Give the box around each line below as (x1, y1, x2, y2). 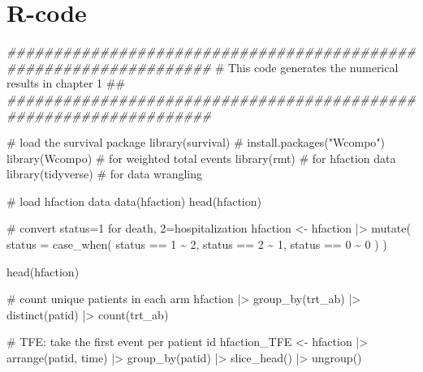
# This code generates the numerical (214, 58, 399, 75)
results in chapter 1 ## (6, 75, 126, 92)
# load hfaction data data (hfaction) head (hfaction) (6, 192, 261, 209)
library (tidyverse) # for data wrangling (6, 165, 203, 182)
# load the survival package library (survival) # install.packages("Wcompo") (6, 134, 386, 151)
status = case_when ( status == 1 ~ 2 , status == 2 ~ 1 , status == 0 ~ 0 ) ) (6, 236, 387, 253)
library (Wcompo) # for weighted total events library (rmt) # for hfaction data (6, 149, 396, 166)
